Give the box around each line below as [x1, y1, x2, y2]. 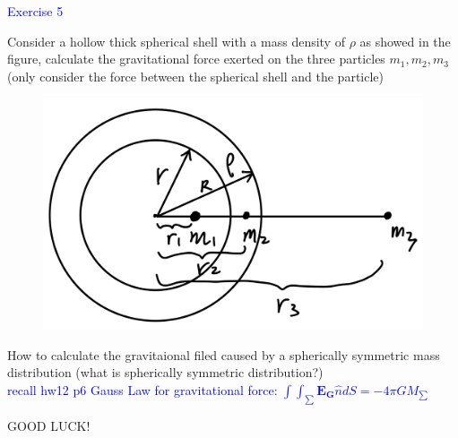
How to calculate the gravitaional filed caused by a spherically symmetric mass [7, 345, 440, 364]
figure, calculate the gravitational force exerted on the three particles [7, 49, 385, 68]
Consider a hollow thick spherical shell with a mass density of [7, 31, 345, 50]
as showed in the [359, 31, 451, 50]
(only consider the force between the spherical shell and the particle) [7, 66, 384, 85]
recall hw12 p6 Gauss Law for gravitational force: [7, 380, 278, 399]
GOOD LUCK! [7, 416, 91, 434]
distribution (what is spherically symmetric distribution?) [7, 363, 324, 382]
